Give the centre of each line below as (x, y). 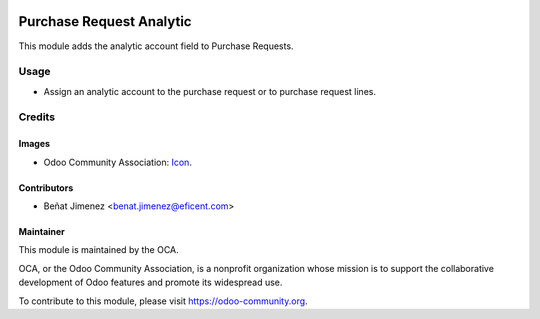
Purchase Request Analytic (105, 21)
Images (34, 144)
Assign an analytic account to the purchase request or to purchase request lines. (210, 91)
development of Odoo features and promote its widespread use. (150, 282)
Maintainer (41, 231)
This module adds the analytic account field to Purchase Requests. (156, 46)
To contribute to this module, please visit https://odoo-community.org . (163, 301)
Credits (36, 117)
